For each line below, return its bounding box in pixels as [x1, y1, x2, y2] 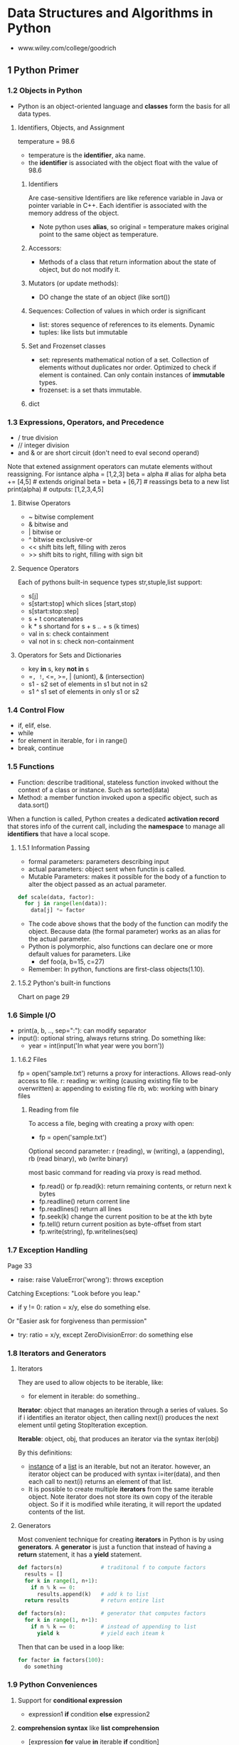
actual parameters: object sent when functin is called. [28, 865, 186, 873]
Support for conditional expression [17, 1696, 123, 1704]
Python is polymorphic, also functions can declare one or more [28, 942, 213, 951]
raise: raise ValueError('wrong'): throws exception [17, 1275, 164, 1284]
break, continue [17, 744, 64, 752]
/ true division [17, 433, 58, 442]
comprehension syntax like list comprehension [17, 1724, 160, 1732]
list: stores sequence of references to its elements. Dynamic [38, 320, 216, 329]
